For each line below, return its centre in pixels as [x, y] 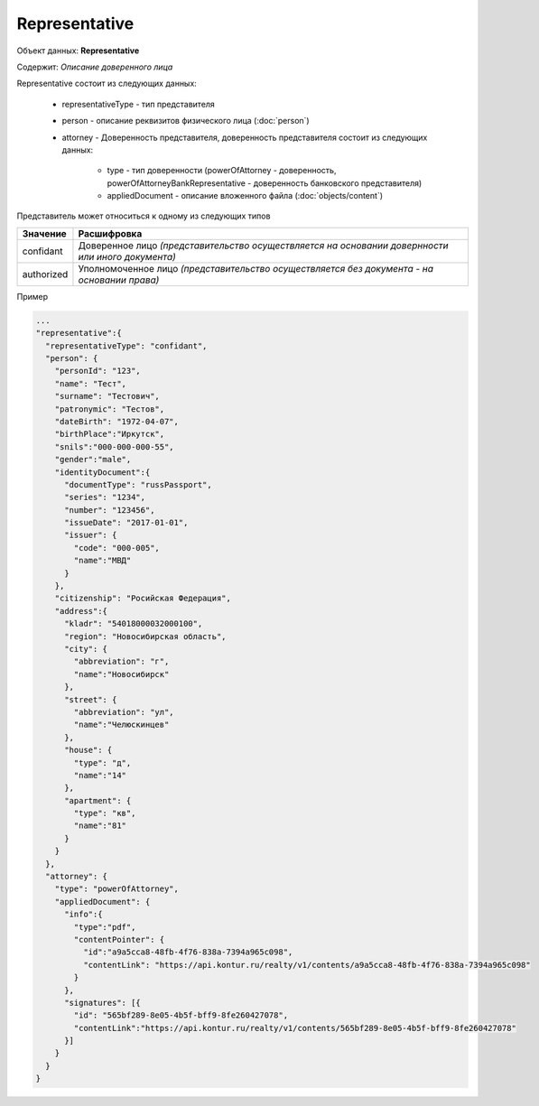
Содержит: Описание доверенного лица [95, 67]
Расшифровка [110, 233]
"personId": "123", [98, 371]
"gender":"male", [93, 460]
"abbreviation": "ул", [124, 712]
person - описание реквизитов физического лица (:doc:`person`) [186, 121]
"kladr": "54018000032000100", [134, 624]
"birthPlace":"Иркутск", [110, 434]
